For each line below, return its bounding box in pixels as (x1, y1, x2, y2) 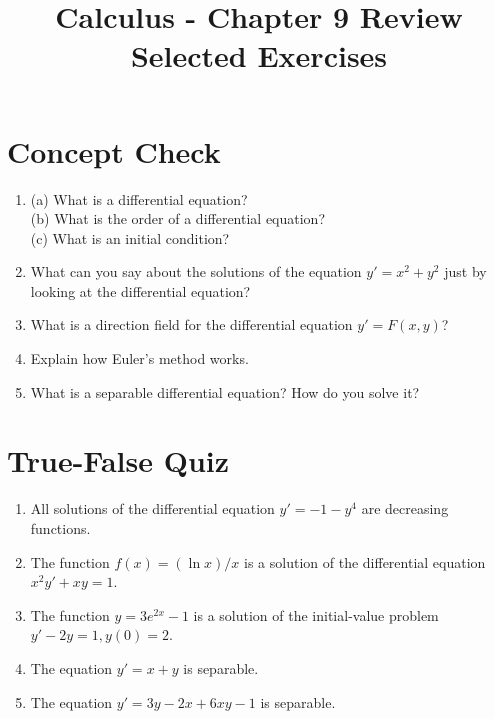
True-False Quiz (7, 440, 230, 481)
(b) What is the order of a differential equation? (30, 208, 326, 229)
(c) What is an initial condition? (30, 227, 230, 248)
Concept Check (7, 130, 221, 171)
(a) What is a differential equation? (30, 188, 248, 209)
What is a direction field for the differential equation (30, 314, 353, 335)
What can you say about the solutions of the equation (30, 261, 362, 282)
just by (444, 261, 487, 282)
